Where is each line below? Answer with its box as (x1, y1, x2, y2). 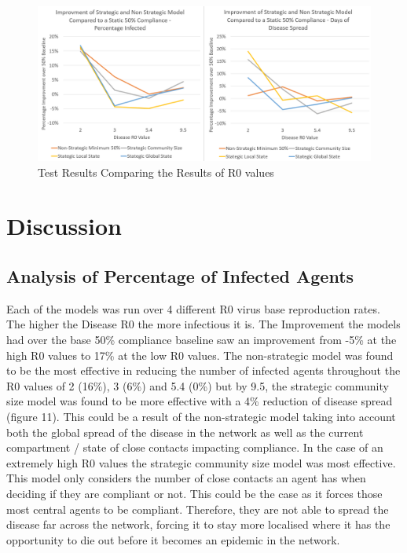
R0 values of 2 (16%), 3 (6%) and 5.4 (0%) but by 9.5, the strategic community (6, 377, 389, 394)
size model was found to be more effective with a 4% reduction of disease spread (6, 393, 393, 409)
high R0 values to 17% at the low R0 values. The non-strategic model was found (6, 346, 394, 363)
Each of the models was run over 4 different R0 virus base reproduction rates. (6, 300, 380, 317)
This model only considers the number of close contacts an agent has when (6, 470, 366, 486)
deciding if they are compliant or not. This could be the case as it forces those (6, 485, 383, 501)
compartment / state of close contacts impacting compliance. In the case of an (6, 439, 383, 456)
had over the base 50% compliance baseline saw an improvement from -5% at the (6, 331, 397, 348)
